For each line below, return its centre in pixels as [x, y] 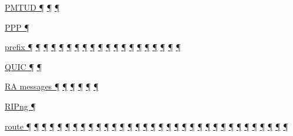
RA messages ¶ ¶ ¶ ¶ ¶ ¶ [52, 86]
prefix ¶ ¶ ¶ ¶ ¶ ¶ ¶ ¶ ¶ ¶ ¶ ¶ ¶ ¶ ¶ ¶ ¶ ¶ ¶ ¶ [93, 47]
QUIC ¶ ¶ [24, 66]
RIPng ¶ [20, 106]
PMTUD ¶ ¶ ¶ [32, 7]
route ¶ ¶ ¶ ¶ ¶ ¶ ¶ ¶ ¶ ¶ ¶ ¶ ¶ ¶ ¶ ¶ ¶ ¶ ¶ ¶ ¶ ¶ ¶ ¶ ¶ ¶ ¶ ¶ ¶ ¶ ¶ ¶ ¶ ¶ [146, 126]
